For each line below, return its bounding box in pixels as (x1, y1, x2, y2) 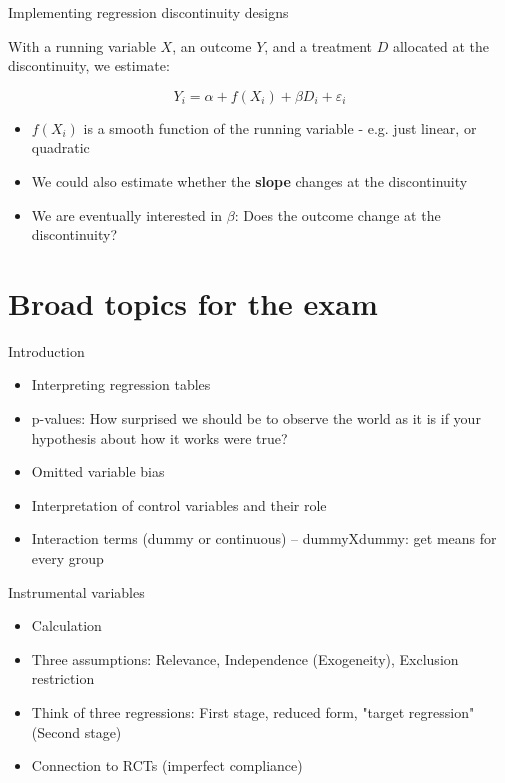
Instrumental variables (8, 581, 145, 602)
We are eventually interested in (31, 204, 223, 225)
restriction (31, 668, 95, 689)
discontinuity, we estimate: (8, 55, 170, 76)
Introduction (8, 340, 85, 361)
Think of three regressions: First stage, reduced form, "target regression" (31, 702, 475, 722)
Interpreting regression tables (31, 374, 211, 395)
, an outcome (172, 35, 252, 56)
